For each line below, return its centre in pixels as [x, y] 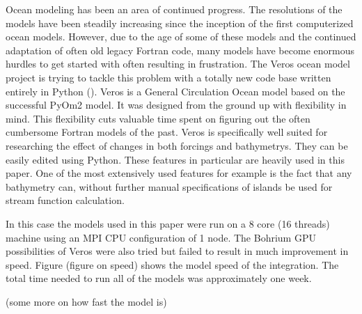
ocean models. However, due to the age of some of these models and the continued [181, 37]
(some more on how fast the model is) [86, 301]
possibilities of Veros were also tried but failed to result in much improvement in [177, 251]
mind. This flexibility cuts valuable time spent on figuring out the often [158, 118]
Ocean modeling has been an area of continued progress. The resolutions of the [174, 9]
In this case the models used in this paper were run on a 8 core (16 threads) [168, 223]
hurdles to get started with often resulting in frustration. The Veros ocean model [178, 64]
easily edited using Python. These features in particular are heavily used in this [175, 159]
